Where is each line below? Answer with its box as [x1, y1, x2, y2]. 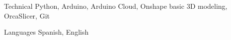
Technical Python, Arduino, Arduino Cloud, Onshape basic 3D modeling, [4, 1, 228, 11]
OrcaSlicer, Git [4, 10, 50, 20]
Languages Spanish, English [4, 27, 89, 37]
